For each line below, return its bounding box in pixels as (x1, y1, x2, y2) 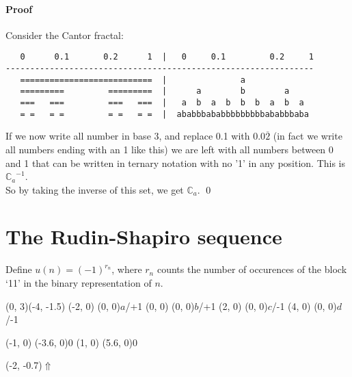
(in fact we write (273, 129, 342, 143)
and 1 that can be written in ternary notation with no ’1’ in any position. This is (5, 155, 346, 170)
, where (111, 262, 142, 276)
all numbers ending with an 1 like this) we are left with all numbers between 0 (5, 142, 334, 156)
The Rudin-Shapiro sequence (5, 222, 282, 250)
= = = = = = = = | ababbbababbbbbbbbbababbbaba (20, 109, 309, 119)
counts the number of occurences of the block (157, 262, 347, 276)
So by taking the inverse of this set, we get (5, 182, 184, 196)
